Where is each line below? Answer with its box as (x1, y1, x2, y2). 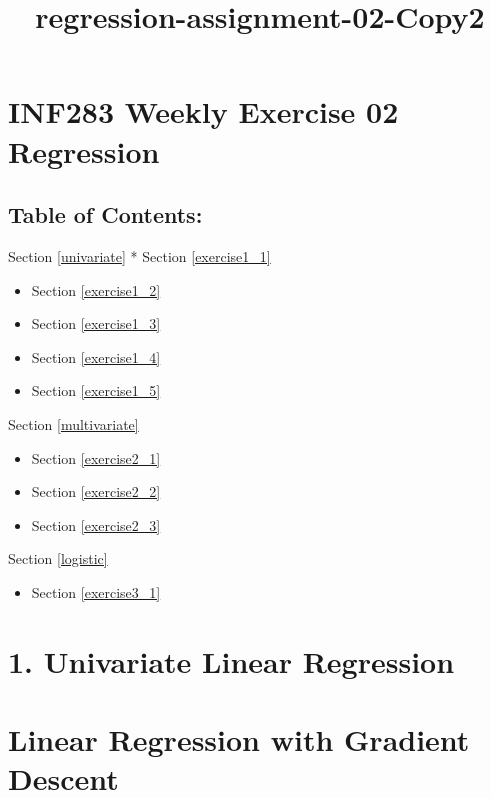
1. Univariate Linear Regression (8, 640, 455, 681)
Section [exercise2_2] (31, 481, 161, 502)
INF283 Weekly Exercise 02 (8, 91, 399, 132)
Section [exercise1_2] (31, 279, 161, 300)
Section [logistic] (8, 548, 108, 569)
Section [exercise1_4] (31, 346, 161, 367)
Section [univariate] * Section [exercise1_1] (8, 245, 271, 266)
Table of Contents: (8, 199, 203, 230)
